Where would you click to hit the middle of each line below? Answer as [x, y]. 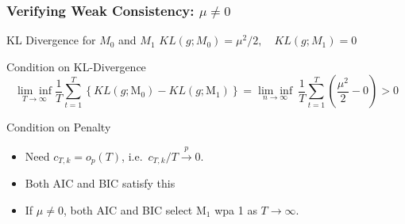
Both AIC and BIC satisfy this [100, 183]
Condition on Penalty [59, 127]
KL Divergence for [51, 40]
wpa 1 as [236, 209]
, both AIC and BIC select [128, 209]
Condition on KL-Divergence [76, 66]
